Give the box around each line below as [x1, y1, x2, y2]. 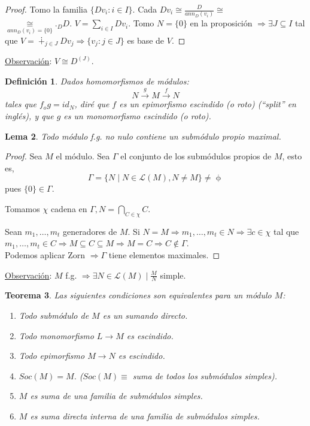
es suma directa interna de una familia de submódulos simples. [30, 409, 260, 422]
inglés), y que [5, 109, 54, 122]
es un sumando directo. [102, 309, 188, 321]
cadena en [50, 202, 87, 214]
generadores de [62, 225, 117, 237]
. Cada [132, 3, 157, 15]
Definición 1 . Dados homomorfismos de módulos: [5, 74, 189, 87]
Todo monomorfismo [19, 329, 94, 342]
